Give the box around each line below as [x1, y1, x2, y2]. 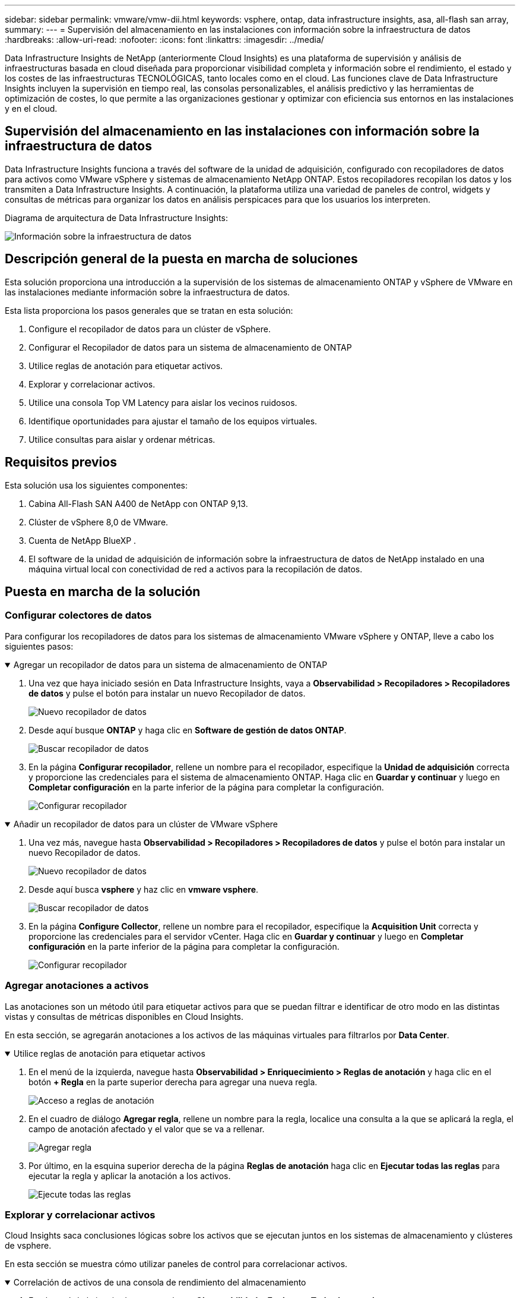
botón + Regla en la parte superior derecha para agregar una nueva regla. [28, 1076, 318, 1087]
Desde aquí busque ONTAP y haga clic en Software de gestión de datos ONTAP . [28, 724, 347, 735]
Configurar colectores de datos [5, 609, 152, 622]
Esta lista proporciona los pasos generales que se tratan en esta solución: [5, 305, 293, 316]
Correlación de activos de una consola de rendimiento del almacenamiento [13, 1277, 306, 1288]
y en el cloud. [5, 103, 58, 114]
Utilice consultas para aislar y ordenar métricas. [28, 434, 215, 445]
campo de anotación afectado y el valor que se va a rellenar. [28, 1123, 265, 1134]
